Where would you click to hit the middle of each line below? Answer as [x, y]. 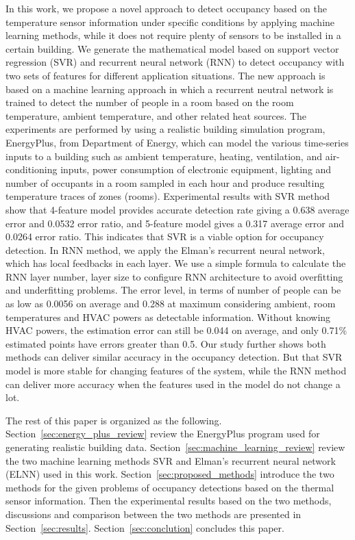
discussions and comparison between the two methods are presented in [154, 514]
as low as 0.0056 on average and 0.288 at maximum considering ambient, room [171, 304]
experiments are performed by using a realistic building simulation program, [166, 129]
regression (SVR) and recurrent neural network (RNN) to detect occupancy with [175, 62]
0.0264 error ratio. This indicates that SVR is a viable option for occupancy [165, 236]
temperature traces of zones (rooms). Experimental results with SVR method [168, 196]
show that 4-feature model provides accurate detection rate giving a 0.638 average [177, 209]
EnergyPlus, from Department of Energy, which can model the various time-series [177, 142]
